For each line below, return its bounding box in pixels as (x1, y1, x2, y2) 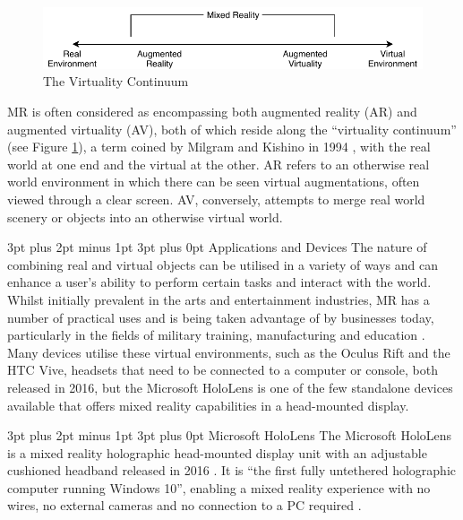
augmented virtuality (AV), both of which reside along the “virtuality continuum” (7, 119, 457, 138)
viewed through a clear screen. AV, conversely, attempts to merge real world (7, 189, 425, 208)
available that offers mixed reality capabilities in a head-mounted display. (7, 395, 409, 414)
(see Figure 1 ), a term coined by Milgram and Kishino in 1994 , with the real (7, 137, 431, 156)
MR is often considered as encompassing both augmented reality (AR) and (7, 102, 417, 121)
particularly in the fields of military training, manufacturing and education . (7, 325, 425, 344)
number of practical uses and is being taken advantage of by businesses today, (7, 308, 434, 326)
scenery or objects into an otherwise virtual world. (7, 207, 283, 226)
